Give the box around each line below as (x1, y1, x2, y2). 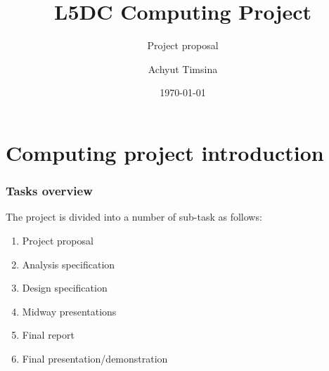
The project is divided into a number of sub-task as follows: (6, 209, 262, 224)
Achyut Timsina (148, 61, 218, 76)
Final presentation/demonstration (22, 351, 168, 365)
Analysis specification (22, 256, 115, 271)
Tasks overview (6, 182, 93, 200)
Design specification (22, 280, 108, 295)
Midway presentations (22, 304, 117, 318)
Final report (22, 327, 75, 342)
